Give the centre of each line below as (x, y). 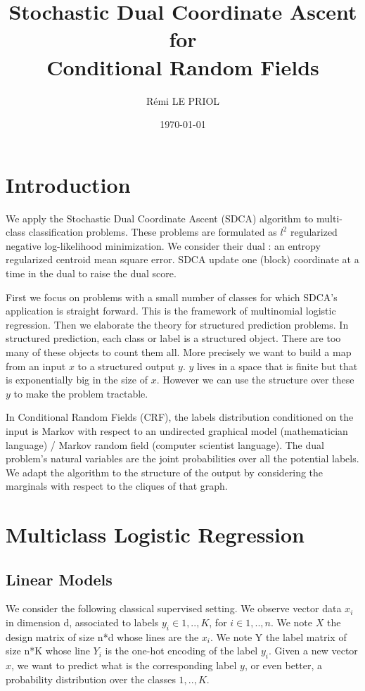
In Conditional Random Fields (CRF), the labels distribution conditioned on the (180, 417)
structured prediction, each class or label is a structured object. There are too (173, 338)
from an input (36, 366)
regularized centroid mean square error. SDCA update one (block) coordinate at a (182, 259)
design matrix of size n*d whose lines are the (102, 636)
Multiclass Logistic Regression (155, 534)
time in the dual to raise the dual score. (91, 273)
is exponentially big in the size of (77, 380)
